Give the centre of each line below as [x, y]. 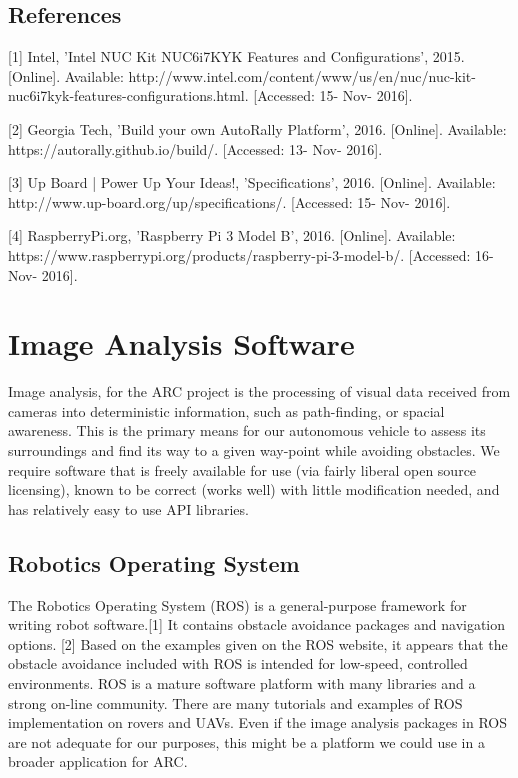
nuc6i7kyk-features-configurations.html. [128, 95]
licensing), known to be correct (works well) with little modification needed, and [254, 489]
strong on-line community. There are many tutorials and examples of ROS [235, 702]
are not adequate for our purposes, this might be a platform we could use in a [246, 741]
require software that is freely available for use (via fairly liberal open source [242, 469]
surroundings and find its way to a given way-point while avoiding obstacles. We [254, 450]
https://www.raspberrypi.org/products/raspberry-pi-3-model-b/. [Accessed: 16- [251, 254]
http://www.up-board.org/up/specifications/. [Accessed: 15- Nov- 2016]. [229, 201]
